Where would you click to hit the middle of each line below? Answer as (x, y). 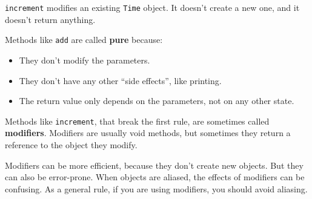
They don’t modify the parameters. (85, 60)
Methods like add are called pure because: (84, 40)
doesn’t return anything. (50, 19)
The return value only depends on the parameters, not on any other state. (157, 101)
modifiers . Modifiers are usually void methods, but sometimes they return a (148, 133)
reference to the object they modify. (71, 144)
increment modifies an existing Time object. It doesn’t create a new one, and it (152, 7)
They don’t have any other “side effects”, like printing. (120, 80)
